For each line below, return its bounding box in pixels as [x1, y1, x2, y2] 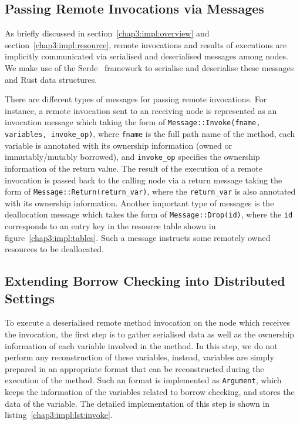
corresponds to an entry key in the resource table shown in [5, 220, 216, 232]
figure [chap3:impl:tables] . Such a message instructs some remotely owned [5, 231, 271, 243]
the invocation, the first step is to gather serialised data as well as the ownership [5, 327, 295, 340]
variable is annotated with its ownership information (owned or [5, 139, 232, 151]
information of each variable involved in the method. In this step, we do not [5, 339, 278, 352]
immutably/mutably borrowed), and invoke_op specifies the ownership [5, 150, 260, 163]
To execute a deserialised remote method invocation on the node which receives [5, 316, 291, 329]
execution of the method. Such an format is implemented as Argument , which [5, 374, 282, 386]
